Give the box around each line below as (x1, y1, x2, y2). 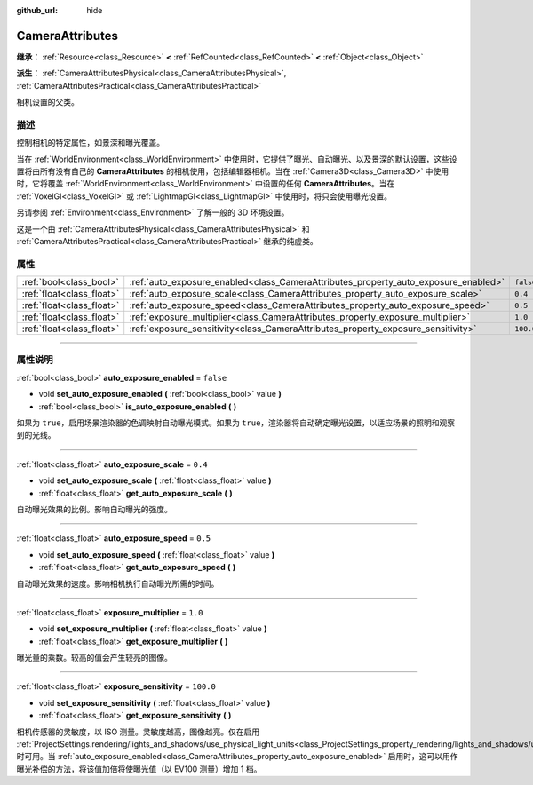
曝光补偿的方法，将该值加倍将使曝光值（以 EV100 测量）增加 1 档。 (16, 764, 262, 774)
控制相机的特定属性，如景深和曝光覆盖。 (16, 138, 164, 148)
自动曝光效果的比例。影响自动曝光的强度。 (16, 504, 172, 514)
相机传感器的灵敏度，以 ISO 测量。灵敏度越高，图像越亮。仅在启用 (16, 726, 260, 737)
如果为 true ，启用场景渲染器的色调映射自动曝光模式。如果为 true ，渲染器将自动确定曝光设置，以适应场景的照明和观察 (16, 417, 456, 428)
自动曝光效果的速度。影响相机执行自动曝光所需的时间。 (16, 578, 219, 589)
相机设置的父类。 (16, 97, 79, 107)
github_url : (16, 5, 58, 15)
